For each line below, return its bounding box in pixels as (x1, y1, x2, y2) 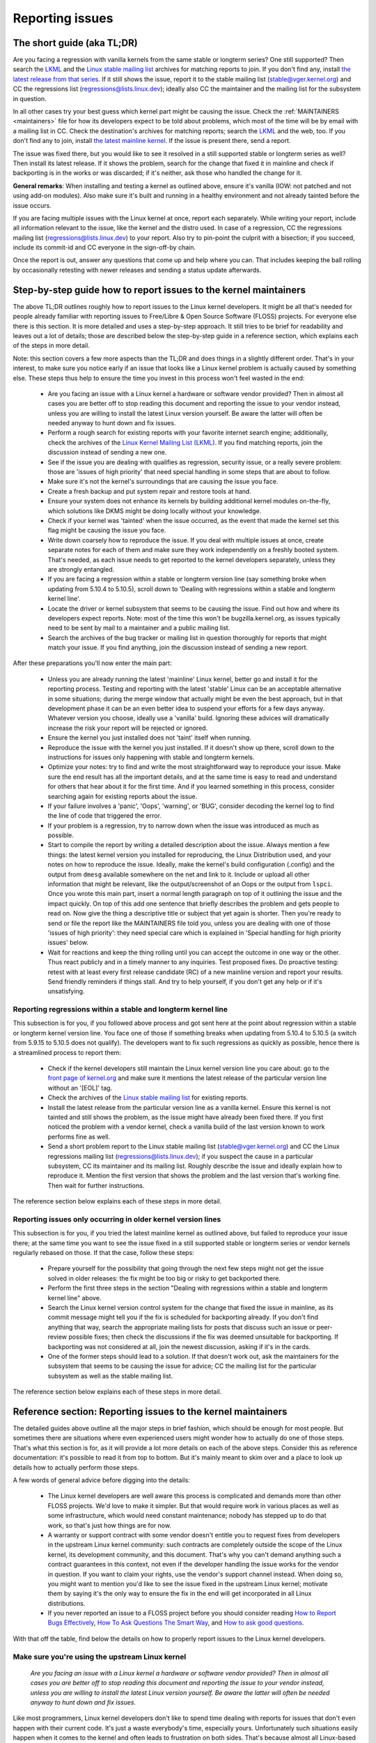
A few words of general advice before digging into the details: (13, 1475, 191, 1484)
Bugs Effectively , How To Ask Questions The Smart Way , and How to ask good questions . (47, 1618, 304, 1627)
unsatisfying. (47, 987, 85, 996)
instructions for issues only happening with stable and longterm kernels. (47, 753, 255, 761)
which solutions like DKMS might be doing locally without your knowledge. (47, 506, 262, 515)
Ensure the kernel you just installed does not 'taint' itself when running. (47, 733, 252, 742)
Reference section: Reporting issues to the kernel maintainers (13, 1406, 288, 1417)
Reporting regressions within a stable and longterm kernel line (13, 1005, 228, 1014)
